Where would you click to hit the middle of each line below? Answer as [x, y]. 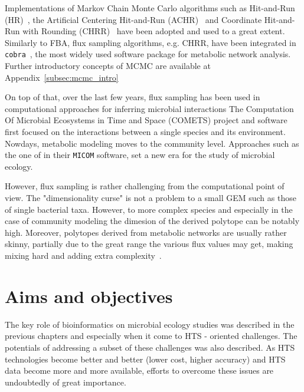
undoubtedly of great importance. [66, 382]
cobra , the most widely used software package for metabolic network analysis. [148, 54]
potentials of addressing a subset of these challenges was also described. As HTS [150, 347]
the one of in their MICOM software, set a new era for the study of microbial [140, 155]
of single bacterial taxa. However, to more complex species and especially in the [149, 209]
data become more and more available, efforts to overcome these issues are [139, 370]
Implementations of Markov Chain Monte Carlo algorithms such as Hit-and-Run [150, 8]
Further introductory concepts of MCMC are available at [108, 66]
